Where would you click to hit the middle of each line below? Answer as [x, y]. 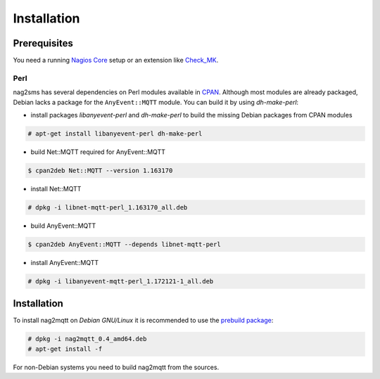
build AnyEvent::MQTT [63, 226]
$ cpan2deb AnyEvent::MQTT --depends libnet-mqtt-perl [124, 244]
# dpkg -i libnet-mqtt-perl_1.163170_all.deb [108, 207]
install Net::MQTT [56, 188]
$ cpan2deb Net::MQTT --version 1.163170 [100, 170]
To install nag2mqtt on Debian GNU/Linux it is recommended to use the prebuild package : [143, 321]
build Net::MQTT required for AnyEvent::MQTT [98, 152]
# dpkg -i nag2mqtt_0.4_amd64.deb [87, 339]
